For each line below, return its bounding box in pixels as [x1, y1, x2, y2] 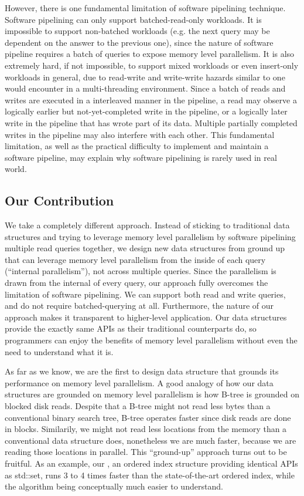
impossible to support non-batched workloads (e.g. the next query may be [5, 25, 270, 37]
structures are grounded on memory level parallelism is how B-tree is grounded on [5, 388, 299, 400]
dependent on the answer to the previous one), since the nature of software [5, 36, 274, 48]
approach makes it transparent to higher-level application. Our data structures [5, 311, 287, 323]
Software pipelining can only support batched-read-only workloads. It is [5, 13, 262, 25]
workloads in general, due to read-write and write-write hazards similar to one [5, 70, 285, 83]
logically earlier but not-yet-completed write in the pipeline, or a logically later [5, 105, 288, 117]
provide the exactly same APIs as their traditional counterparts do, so [5, 322, 257, 335]
